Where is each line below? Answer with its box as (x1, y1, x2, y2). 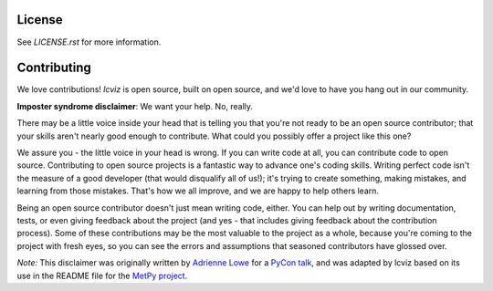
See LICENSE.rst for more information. (16, 36, 162, 47)
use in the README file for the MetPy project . (16, 270, 188, 281)
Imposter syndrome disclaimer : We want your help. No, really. (16, 100, 254, 111)
